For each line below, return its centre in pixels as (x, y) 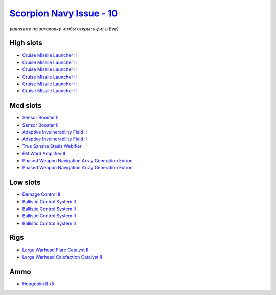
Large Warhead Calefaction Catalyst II (62, 257)
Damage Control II (41, 194)
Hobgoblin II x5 (38, 284)
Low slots (25, 182)
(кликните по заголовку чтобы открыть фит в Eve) (64, 29)
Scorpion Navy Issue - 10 (64, 13)
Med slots (26, 105)
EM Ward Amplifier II (44, 154)
